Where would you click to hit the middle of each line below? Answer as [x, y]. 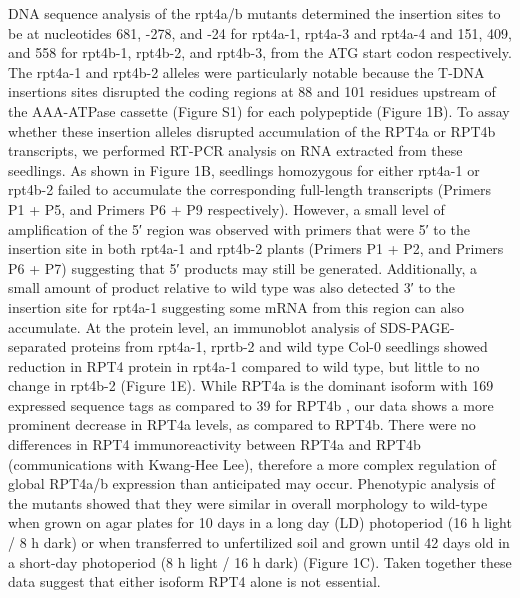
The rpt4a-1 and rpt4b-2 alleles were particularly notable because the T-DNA [246, 71]
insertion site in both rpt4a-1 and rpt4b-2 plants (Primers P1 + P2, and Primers [256, 248]
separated [37, 346]
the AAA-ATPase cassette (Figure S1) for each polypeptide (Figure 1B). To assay [259, 110]
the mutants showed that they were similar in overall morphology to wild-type [248, 502]
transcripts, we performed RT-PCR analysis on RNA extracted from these [235, 150]
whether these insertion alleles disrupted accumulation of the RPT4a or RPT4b [252, 130]
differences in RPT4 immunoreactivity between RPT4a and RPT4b [214, 444]
